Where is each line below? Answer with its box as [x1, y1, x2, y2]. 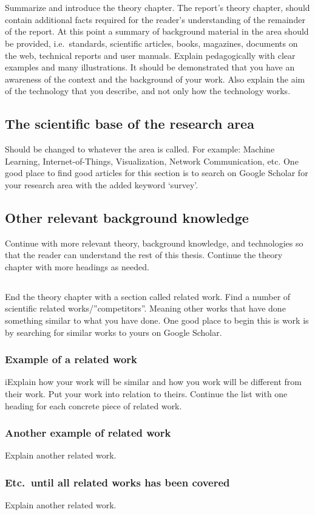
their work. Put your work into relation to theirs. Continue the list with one [5, 387, 288, 400]
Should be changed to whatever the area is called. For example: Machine [5, 143, 275, 155]
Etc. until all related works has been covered [5, 475, 230, 489]
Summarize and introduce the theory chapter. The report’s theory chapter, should [5, 1, 310, 14]
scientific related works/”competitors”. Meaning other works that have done [5, 302, 286, 315]
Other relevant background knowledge [5, 208, 249, 227]
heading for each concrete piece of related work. [5, 399, 182, 412]
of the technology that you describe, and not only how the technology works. [5, 84, 291, 97]
